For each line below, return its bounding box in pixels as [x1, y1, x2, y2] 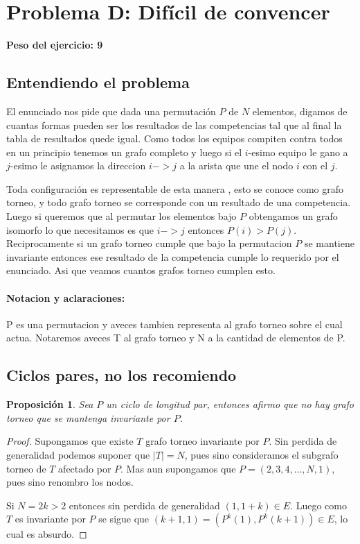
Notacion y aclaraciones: [6, 290, 125, 305]
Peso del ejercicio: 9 [6, 37, 103, 52]
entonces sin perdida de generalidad [69, 498, 220, 512]
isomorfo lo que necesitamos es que [6, 222, 154, 237]
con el [303, 158, 328, 173]
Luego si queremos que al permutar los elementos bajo [6, 209, 237, 223]
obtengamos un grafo [249, 209, 338, 223]
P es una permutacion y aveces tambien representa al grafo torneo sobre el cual [6, 316, 343, 331]
